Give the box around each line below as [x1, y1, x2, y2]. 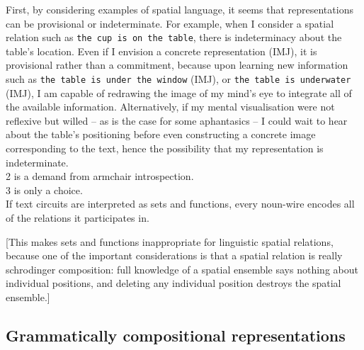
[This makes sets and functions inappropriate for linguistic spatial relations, [6, 234, 334, 249]
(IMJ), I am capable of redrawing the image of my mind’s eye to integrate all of [6, 85, 352, 100]
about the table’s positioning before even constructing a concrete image [6, 127, 316, 142]
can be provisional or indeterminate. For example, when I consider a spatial [6, 16, 334, 30]
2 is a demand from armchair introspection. [6, 169, 194, 184]
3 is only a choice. [6, 182, 83, 197]
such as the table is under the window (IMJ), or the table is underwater [6, 72, 351, 86]
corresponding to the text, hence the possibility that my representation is [6, 141, 324, 156]
